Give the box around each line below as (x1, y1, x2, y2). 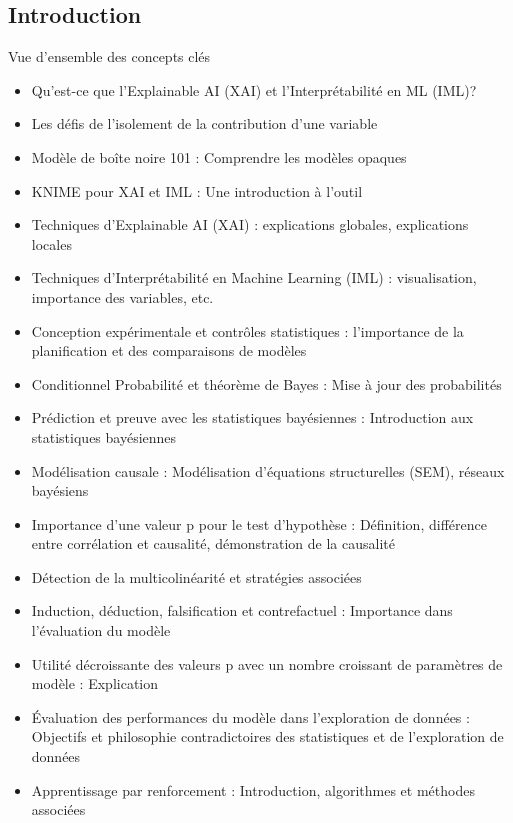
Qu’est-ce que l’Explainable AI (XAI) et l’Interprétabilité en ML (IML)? (31, 79, 477, 100)
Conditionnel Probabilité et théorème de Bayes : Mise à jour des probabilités (31, 373, 502, 394)
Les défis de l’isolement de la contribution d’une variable (31, 113, 378, 134)
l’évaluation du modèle (31, 620, 171, 641)
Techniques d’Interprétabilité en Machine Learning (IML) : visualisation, (31, 267, 477, 288)
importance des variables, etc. (31, 286, 214, 307)
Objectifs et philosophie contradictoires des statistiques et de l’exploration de (31, 726, 504, 747)
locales (31, 233, 72, 254)
